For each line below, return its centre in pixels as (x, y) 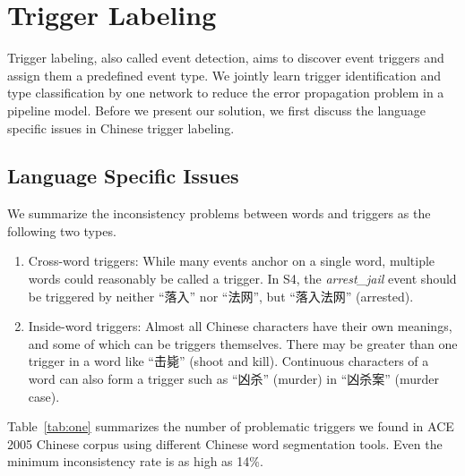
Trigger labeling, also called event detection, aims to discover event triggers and (226, 58)
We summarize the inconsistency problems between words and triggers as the (219, 213)
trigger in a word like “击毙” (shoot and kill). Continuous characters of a (228, 361)
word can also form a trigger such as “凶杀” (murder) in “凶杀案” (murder (234, 379)
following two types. (62, 230)
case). (44, 396)
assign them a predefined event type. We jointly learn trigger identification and (224, 75)
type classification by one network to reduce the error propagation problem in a (226, 93)
